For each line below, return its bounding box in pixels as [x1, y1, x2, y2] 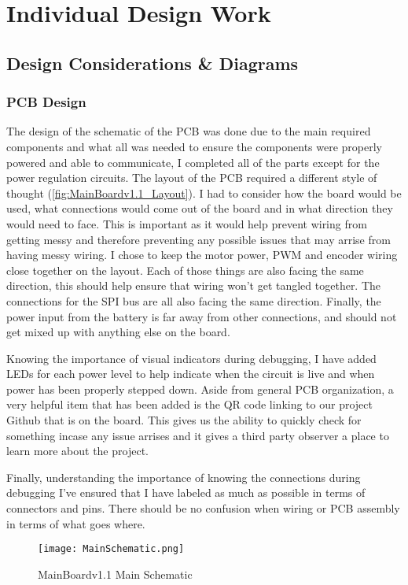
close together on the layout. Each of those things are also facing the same [6, 261, 364, 278]
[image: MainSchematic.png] [38, 543, 185, 555]
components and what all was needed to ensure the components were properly [6, 138, 382, 154]
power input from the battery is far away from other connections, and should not [6, 308, 397, 324]
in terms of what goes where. [6, 515, 145, 531]
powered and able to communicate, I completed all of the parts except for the [6, 154, 380, 170]
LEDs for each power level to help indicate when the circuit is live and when [6, 365, 375, 382]
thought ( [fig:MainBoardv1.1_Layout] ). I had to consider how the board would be [6, 184, 402, 201]
